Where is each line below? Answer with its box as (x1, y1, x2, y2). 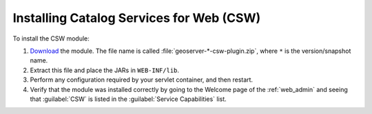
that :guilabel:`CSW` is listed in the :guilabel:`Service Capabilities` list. (30, 95, 227, 103)
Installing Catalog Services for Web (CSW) (12, 10, 261, 25)
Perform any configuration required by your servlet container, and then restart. (30, 76, 254, 84)
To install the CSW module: (12, 34, 90, 43)
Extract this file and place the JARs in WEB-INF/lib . (30, 66, 179, 74)
